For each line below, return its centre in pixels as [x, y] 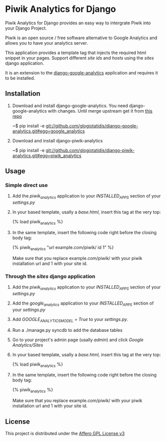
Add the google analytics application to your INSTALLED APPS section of [83, 304]
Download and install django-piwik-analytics [57, 140]
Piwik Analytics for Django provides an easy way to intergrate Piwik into [78, 23]
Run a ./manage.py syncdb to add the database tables [67, 330]
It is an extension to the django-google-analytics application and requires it [82, 72]
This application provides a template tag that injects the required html [76, 53]
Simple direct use [26, 186]
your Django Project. [26, 28]
